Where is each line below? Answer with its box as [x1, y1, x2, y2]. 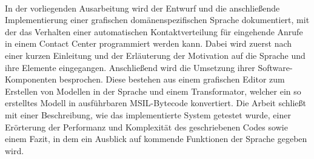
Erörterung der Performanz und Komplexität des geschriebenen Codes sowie [5, 120, 288, 133]
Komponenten [5, 73, 57, 86]
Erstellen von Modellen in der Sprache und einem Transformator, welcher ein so [5, 84, 301, 97]
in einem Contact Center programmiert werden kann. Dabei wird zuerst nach [5, 37, 292, 50]
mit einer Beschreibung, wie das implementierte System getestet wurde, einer [5, 108, 291, 121]
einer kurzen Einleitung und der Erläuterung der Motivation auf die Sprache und [5, 49, 306, 61]
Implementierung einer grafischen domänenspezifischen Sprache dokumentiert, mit [5, 13, 310, 26]
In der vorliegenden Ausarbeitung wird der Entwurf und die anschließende [5, 1, 280, 14]
